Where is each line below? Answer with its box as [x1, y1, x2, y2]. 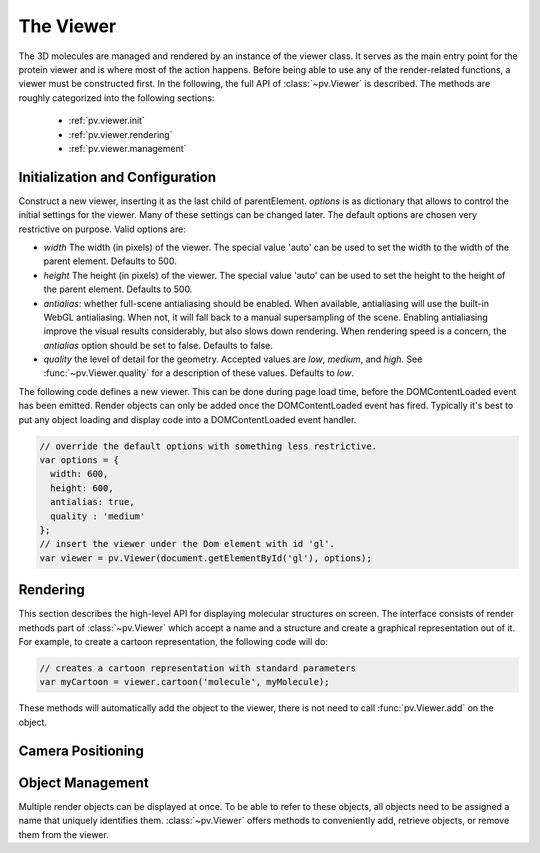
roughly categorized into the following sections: [18, 91, 215, 104]
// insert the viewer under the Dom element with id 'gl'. [39, 538, 335, 550]
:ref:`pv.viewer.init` [68, 115, 145, 127]
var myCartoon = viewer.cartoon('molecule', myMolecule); [39, 676, 330, 688]
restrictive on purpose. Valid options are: [18, 223, 187, 235]
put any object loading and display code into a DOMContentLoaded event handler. [18, 413, 357, 425]
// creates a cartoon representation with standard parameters [39, 663, 357, 674]
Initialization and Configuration [18, 168, 217, 185]
